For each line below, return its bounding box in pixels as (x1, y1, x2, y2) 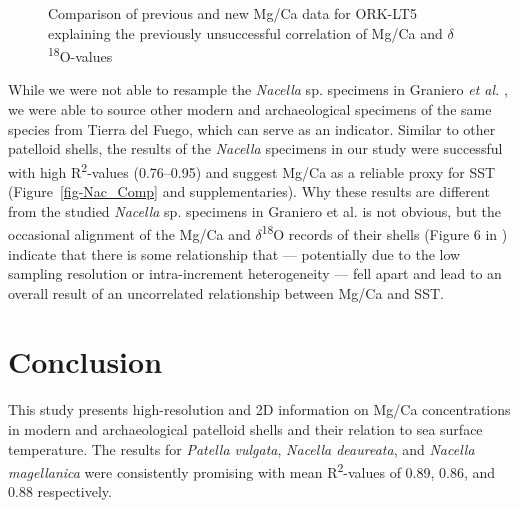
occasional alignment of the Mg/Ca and (8, 223, 251, 244)
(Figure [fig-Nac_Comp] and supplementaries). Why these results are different (8, 181, 490, 202)
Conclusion (8, 341, 163, 382)
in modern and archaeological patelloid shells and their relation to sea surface (8, 419, 483, 439)
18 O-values (48, 43, 113, 66)
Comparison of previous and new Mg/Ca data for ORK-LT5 (48, 3, 417, 23)
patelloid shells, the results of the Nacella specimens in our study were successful (8, 138, 503, 159)
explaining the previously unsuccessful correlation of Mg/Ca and (48, 22, 443, 43)
